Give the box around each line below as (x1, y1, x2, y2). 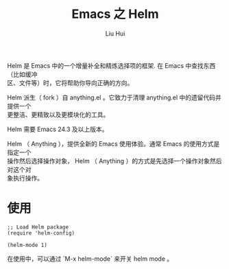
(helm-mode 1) (7, 242, 48, 248)
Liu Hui (105, 29, 125, 38)
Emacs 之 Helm (71, 6, 159, 22)
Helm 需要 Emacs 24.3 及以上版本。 (7, 125, 108, 133)
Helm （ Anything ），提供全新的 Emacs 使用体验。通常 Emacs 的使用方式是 (7, 139, 220, 148)
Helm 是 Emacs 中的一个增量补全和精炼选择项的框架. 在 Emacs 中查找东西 (7, 61, 216, 69)
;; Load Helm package (7, 224, 69, 231)
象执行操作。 (7, 174, 43, 182)
